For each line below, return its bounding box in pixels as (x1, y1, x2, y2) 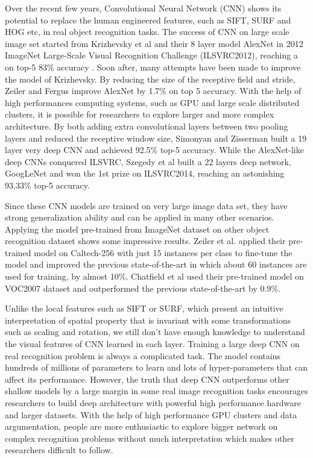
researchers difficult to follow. (5, 444, 113, 456)
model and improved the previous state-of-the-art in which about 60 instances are (5, 258, 307, 271)
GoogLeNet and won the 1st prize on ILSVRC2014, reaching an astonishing (5, 167, 285, 180)
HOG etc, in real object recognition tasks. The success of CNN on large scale (5, 25, 289, 38)
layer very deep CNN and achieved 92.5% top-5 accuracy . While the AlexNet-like (5, 143, 304, 156)
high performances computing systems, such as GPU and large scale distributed (5, 96, 300, 108)
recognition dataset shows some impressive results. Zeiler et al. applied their (5, 234, 286, 247)
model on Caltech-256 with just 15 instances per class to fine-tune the (34, 246, 292, 259)
